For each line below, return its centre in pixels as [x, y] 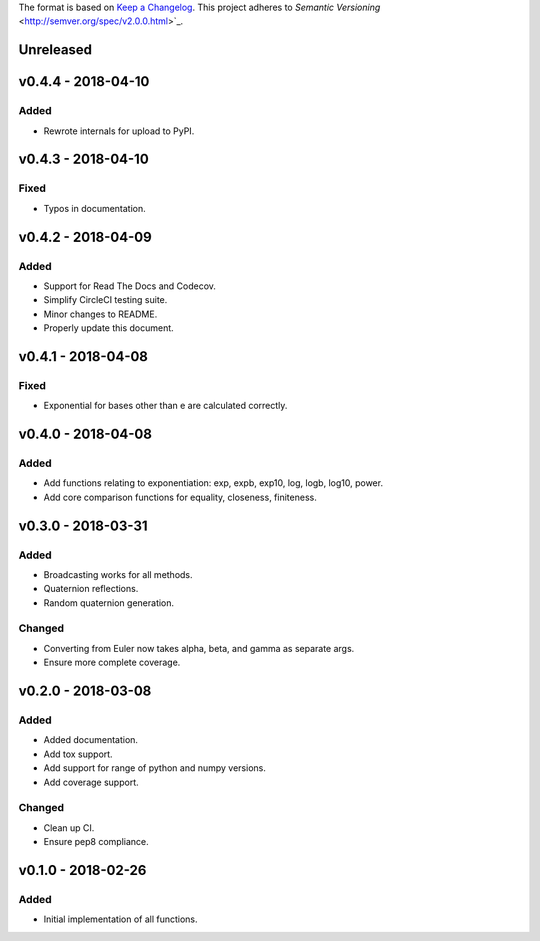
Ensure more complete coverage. [112, 662]
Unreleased [55, 50]
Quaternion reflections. [91, 589]
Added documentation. [91, 740]
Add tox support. [78, 754]
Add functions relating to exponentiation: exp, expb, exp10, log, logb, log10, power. [213, 483]
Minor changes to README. [100, 314]
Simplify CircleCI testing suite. [105, 300]
